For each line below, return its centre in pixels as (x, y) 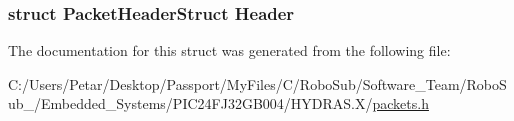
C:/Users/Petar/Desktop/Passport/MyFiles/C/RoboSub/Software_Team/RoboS (257, 83)
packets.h (400, 103)
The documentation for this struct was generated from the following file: (229, 50)
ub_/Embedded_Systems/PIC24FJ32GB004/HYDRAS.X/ (190, 103)
